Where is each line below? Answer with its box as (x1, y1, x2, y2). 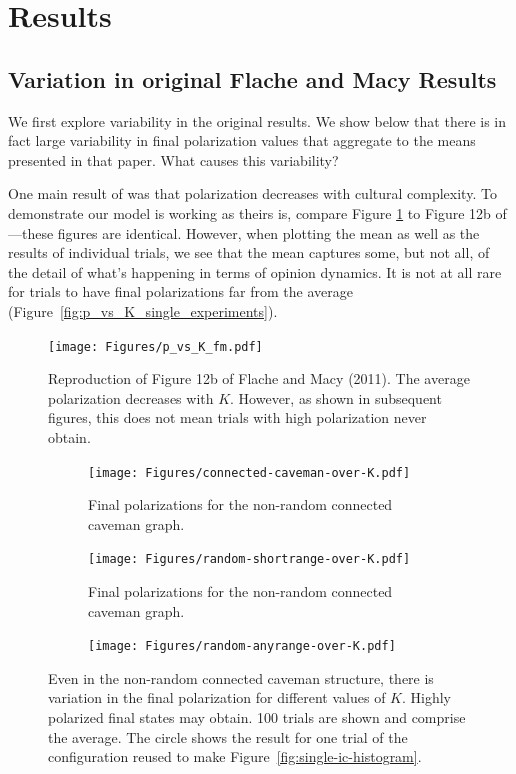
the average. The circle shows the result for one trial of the (48, 726, 408, 747)
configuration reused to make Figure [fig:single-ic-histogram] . (48, 746, 422, 767)
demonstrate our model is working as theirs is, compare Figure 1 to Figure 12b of (8, 202, 507, 223)
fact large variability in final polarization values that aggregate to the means (8, 130, 476, 151)
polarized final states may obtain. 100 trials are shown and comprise (48, 707, 466, 728)
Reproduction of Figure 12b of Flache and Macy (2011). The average (48, 368, 470, 389)
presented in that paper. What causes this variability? (8, 149, 339, 170)
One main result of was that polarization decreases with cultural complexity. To (8, 183, 497, 204)
